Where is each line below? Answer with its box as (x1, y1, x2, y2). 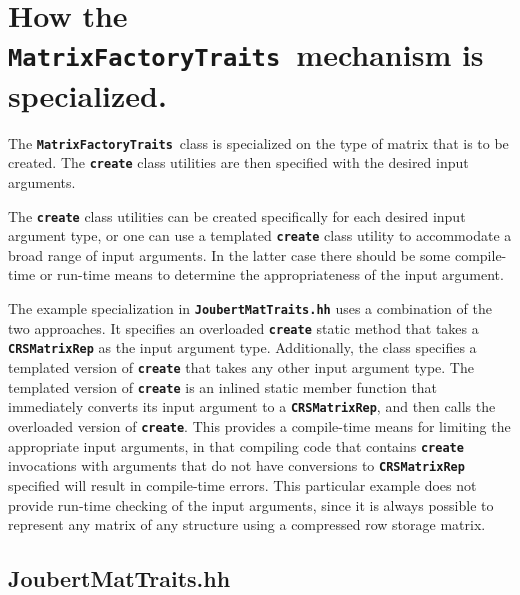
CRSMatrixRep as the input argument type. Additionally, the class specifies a (8, 337, 477, 358)
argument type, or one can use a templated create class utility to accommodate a (8, 225, 512, 246)
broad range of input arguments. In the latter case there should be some (8, 244, 451, 265)
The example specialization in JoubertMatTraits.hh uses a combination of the (8, 298, 492, 319)
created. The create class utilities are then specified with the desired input (8, 152, 469, 173)
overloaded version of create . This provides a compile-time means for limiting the (8, 415, 511, 436)
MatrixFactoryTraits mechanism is (8, 34, 484, 75)
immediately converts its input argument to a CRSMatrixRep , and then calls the (8, 396, 496, 417)
